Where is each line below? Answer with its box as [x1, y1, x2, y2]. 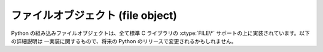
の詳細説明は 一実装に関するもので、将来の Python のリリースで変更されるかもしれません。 [11, 37, 237, 44]
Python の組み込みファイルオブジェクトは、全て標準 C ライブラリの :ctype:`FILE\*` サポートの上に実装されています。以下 [11, 30, 310, 37]
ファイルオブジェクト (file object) [11, 9, 178, 22]
